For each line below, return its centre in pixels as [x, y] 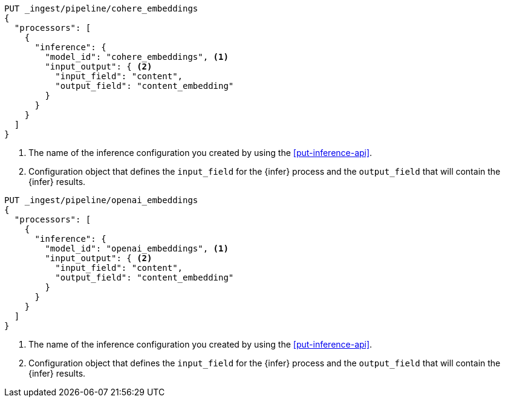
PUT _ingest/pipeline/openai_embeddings [101, 200]
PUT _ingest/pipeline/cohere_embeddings [101, 8]
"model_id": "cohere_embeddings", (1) [137, 57]
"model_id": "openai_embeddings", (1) [137, 248]
